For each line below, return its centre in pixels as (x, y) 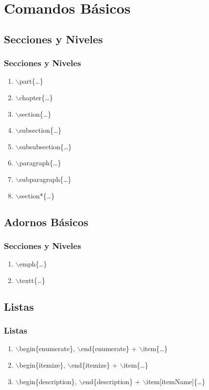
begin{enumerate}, (47, 348)
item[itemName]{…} (176, 381)
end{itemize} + (94, 364)
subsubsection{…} (45, 146)
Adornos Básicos (46, 222)
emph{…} (33, 264)
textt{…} (32, 280)
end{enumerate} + (109, 348)
